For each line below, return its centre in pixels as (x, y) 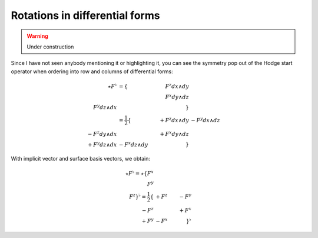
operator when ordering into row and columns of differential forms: (92, 71)
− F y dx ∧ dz (206, 120)
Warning (37, 36)
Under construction (50, 47)
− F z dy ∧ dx (102, 133)
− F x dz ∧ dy (133, 144)
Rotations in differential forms (85, 15)
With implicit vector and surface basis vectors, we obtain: (80, 158)
